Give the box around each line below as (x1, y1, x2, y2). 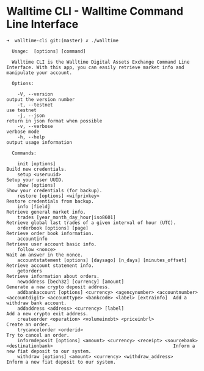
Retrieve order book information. (6, 230, 95, 236)
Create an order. (6, 321, 51, 328)
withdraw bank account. (6, 300, 67, 306)
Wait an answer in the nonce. (6, 252, 84, 258)
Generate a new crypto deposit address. (6, 283, 111, 290)
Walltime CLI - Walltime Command (6, 4, 184, 18)
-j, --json (17, 112, 45, 119)
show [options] (17, 182, 56, 188)
